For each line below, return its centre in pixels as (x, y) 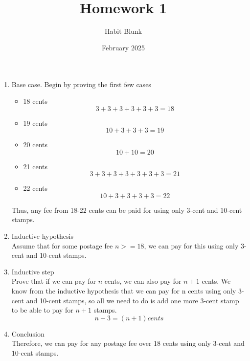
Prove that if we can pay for (54, 281)
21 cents (35, 166)
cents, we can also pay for (143, 281)
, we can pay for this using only (191, 245)
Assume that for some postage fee (62, 245)
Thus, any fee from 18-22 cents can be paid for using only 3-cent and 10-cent (127, 210)
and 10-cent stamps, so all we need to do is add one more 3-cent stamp (133, 300)
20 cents (35, 145)
